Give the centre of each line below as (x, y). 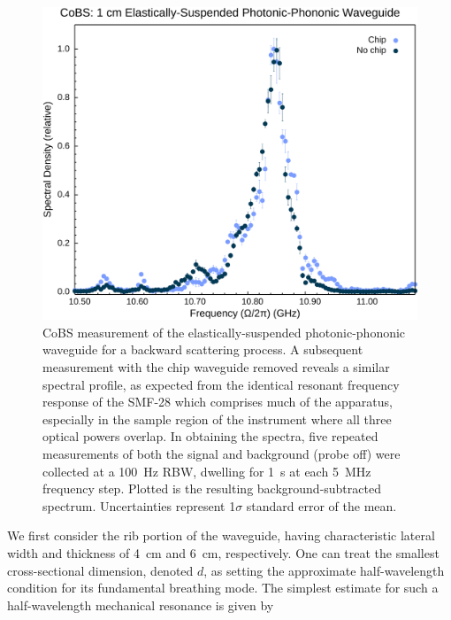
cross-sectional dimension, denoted (100, 570)
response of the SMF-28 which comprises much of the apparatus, (218, 402)
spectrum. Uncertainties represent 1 (139, 505)
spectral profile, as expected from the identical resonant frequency (221, 384)
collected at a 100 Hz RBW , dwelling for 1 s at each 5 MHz (207, 471)
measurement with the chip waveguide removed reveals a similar (216, 366)
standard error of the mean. (321, 505)
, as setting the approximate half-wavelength (324, 570)
